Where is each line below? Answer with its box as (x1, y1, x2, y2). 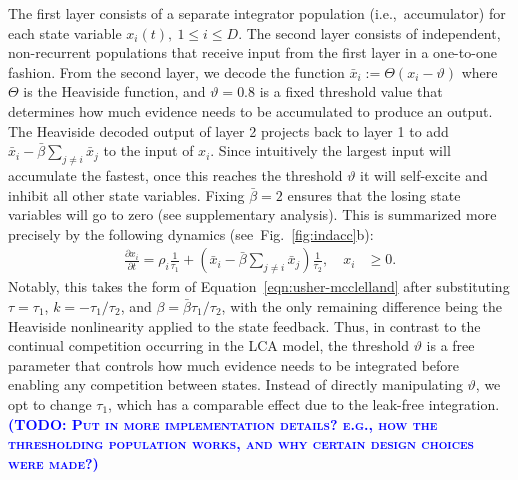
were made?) (8, 452, 99, 473)
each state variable (8, 22, 122, 43)
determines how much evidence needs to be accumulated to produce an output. (8, 100, 493, 121)
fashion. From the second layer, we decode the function (8, 61, 345, 82)
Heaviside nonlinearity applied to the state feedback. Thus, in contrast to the (8, 315, 481, 336)
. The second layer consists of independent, (238, 22, 501, 43)
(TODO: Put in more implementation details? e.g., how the (8, 413, 438, 434)
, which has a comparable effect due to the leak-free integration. (108, 393, 500, 414)
